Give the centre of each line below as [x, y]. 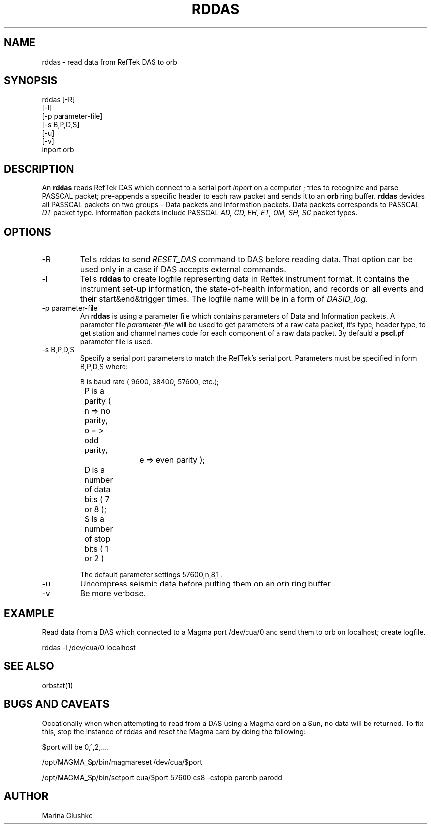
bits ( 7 [97, 500]
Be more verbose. [113, 594]
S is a [94, 519]
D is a [95, 470]
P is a [94, 391]
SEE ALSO [29, 666]
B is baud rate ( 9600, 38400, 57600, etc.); [149, 382]
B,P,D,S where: [104, 367]
